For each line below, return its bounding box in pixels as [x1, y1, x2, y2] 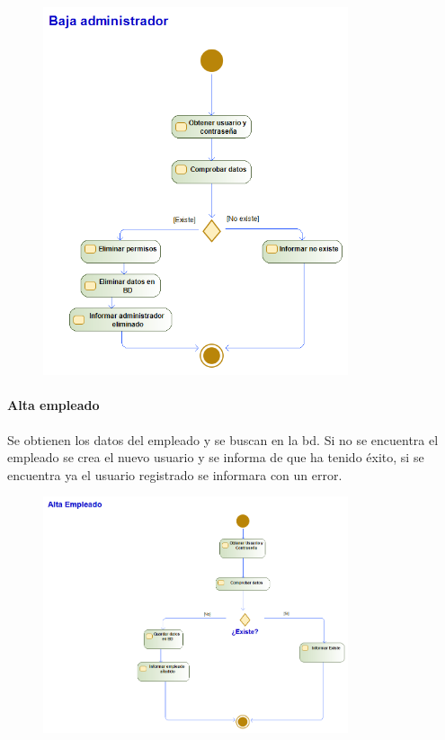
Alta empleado [7, 396, 100, 415]
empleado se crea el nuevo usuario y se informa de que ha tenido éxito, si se [7, 448, 424, 467]
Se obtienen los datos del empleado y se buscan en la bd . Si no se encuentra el [7, 430, 439, 449]
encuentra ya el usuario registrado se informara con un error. [7, 465, 343, 484]
